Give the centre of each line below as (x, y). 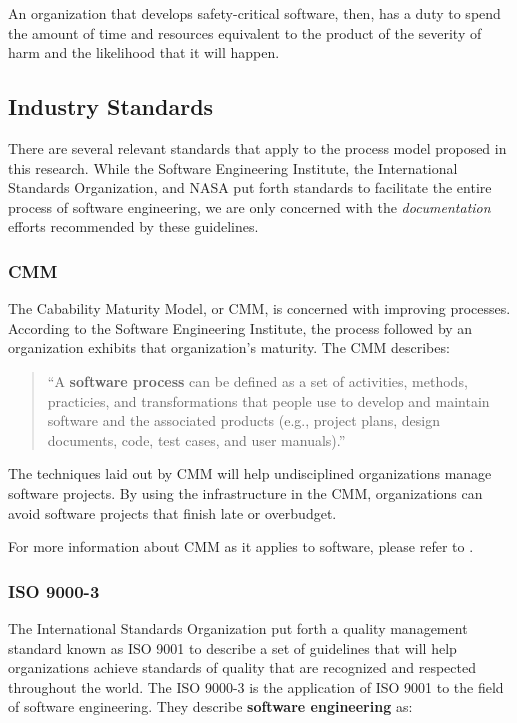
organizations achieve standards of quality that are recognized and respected (242, 667)
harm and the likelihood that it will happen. (144, 52)
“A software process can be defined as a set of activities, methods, (257, 380)
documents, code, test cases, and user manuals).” (196, 439)
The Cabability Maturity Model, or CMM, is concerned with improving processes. (259, 308)
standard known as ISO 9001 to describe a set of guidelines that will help (232, 647)
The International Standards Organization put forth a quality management (238, 627)
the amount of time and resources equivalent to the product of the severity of (245, 32)
